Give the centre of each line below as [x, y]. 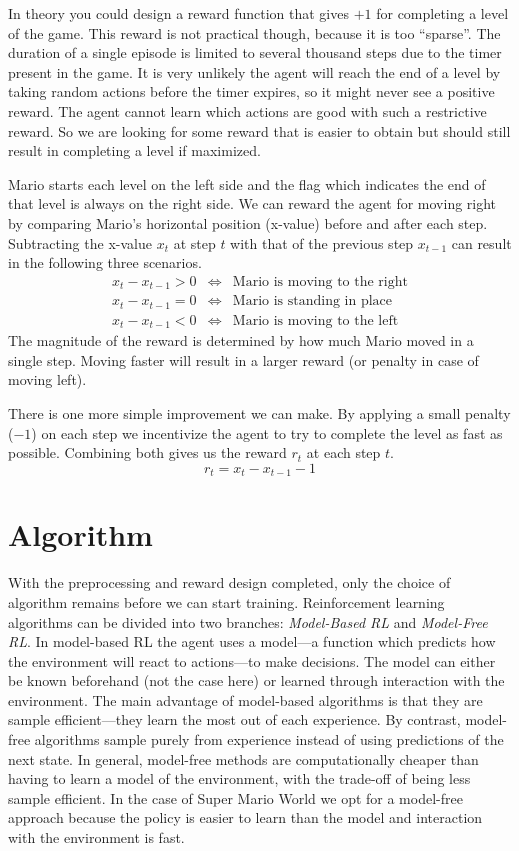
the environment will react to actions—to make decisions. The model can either [252, 660]
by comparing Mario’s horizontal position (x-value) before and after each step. [248, 222]
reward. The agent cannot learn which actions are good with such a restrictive [247, 110]
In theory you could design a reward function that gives [178, 13]
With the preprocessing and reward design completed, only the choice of [229, 582]
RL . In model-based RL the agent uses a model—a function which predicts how [252, 641]
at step [194, 242]
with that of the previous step [322, 242]
